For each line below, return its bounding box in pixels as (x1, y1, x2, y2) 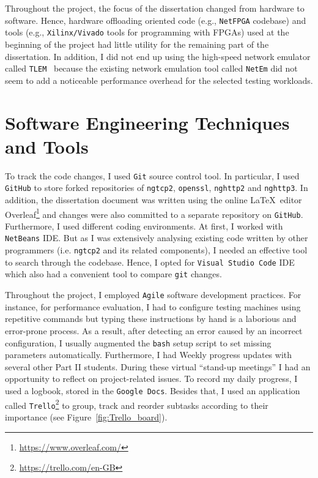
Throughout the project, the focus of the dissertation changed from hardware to (5, 2, 305, 14)
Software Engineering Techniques (5, 110, 290, 135)
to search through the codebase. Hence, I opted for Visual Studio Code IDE (5, 255, 295, 268)
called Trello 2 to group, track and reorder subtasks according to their (5, 397, 268, 411)
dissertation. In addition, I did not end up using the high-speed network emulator (5, 50, 311, 62)
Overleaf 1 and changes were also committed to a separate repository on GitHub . (5, 206, 303, 220)
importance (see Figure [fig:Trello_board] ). (5, 410, 168, 423)
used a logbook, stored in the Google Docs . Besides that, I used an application (5, 384, 300, 397)
